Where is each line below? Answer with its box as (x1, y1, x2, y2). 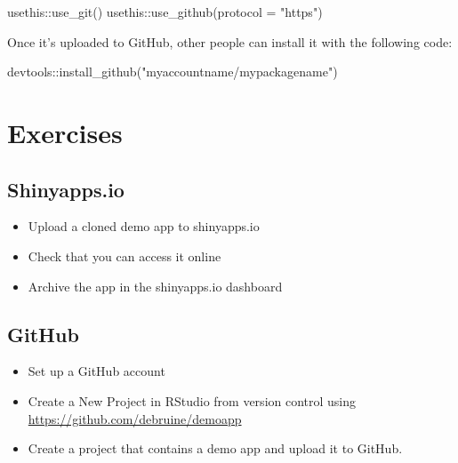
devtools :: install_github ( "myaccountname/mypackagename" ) (7, 62, 338, 81)
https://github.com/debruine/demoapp (28, 409, 242, 427)
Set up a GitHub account (28, 362, 165, 380)
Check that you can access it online (28, 246, 221, 265)
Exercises (7, 114, 123, 150)
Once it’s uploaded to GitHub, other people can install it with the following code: (7, 32, 453, 51)
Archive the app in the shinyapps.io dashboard (28, 276, 283, 295)
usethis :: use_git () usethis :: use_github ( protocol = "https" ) (7, 3, 323, 20)
